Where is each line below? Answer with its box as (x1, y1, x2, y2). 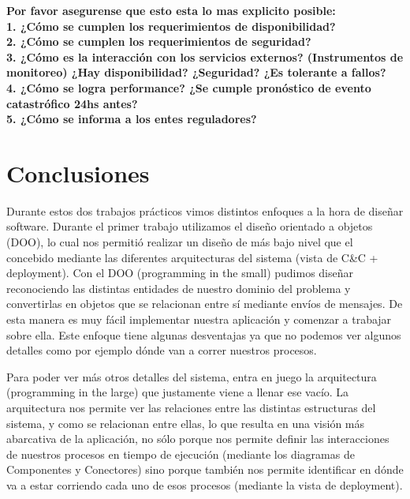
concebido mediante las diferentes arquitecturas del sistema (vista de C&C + (6, 249, 378, 265)
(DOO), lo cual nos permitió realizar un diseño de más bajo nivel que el (6, 234, 353, 250)
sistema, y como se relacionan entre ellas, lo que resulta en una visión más (6, 415, 365, 431)
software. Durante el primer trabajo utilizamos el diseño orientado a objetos (6, 218, 373, 234)
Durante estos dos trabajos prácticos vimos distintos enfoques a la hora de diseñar (6, 202, 404, 219)
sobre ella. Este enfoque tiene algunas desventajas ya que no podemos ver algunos (6, 326, 401, 343)
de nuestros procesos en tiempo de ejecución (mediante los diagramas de (6, 445, 355, 462)
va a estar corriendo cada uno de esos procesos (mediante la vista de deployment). (6, 476, 403, 493)
